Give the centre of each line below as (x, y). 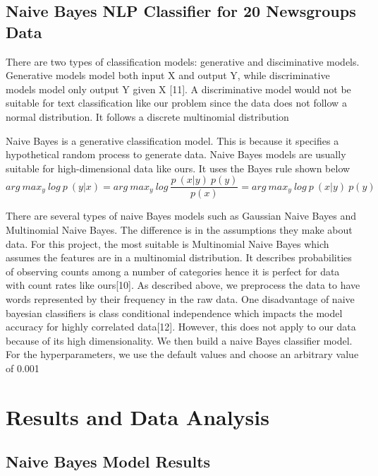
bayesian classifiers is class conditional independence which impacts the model (174, 313)
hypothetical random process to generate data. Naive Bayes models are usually (176, 154)
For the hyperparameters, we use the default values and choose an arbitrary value (182, 354)
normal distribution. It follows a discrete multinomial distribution (147, 116)
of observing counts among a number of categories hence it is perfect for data (173, 271)
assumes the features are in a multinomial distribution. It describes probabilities (179, 257)
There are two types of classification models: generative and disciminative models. (183, 61)
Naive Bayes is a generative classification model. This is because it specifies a (172, 140)
